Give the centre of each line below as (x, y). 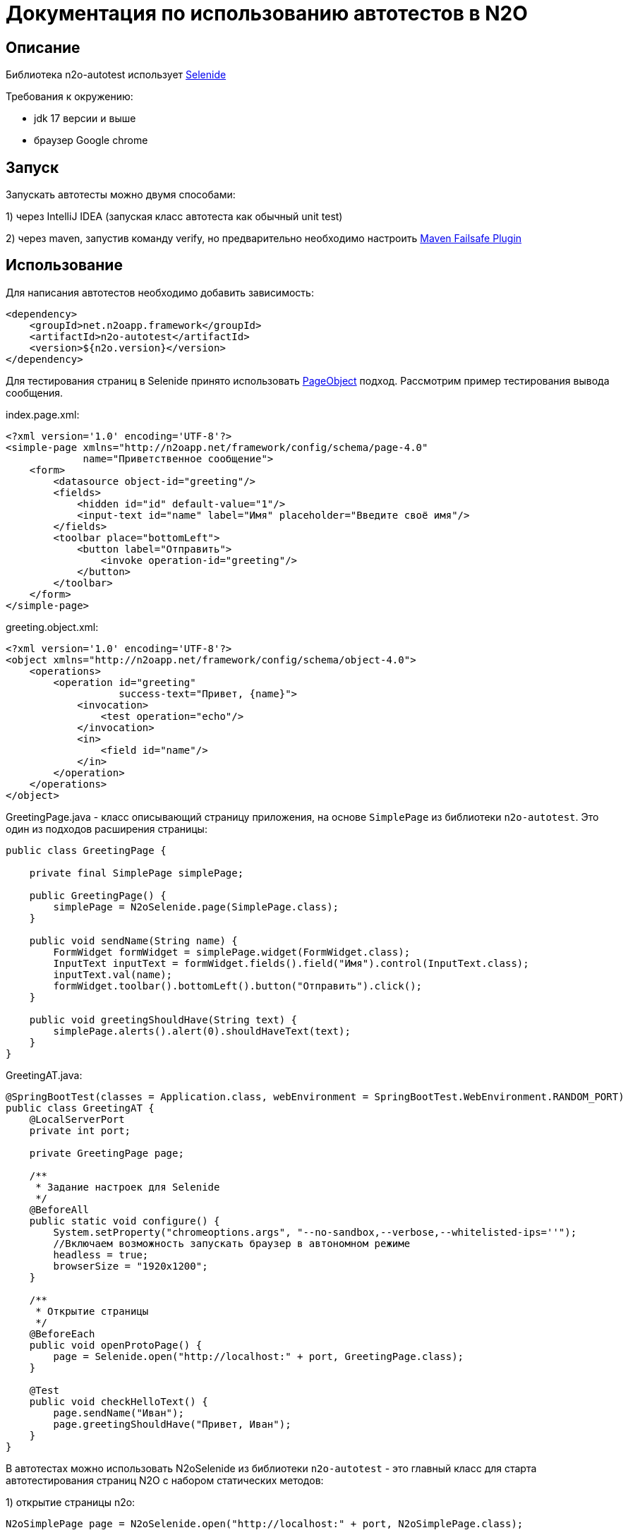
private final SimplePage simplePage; (137, 873)
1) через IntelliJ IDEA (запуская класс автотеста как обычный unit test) (174, 217)
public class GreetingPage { (86, 850)
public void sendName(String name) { (133, 940)
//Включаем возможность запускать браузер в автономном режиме (232, 1243)
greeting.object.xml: (52, 627)
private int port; (80, 1130)
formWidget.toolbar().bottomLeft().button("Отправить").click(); (238, 986)
